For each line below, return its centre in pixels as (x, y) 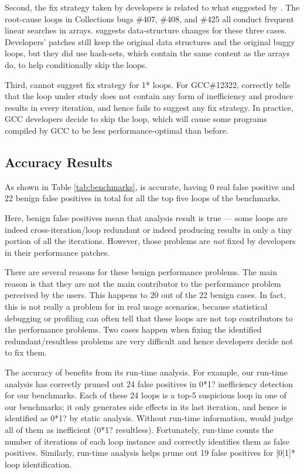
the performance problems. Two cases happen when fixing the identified (133, 329)
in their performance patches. (57, 252)
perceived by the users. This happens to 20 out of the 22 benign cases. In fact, (145, 295)
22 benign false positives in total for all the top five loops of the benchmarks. (143, 198)
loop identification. (38, 464)
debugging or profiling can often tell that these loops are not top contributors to (149, 318)
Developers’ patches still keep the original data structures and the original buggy (150, 41)
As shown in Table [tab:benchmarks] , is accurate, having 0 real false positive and (150, 186)
